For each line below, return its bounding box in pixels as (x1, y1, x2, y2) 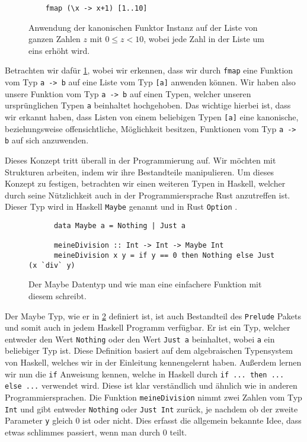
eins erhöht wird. (28, 44, 90, 56)
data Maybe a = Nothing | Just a (53, 222, 186, 230)
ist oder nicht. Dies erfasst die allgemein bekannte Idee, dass (82, 414, 302, 427)
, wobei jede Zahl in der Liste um (143, 33, 264, 45)
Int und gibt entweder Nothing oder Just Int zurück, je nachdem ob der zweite (5, 402, 298, 415)
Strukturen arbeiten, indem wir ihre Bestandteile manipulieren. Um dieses (5, 165, 274, 178)
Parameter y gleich (5, 414, 73, 427)
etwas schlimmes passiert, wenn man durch (5, 425, 161, 438)
